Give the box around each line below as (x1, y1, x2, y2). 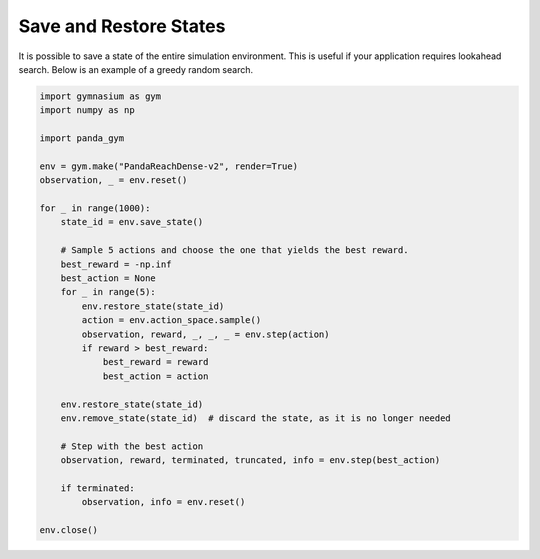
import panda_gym (39, 133, 125, 144)
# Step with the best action (60, 440, 204, 452)
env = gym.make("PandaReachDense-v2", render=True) (39, 160, 299, 172)
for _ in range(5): (60, 286, 157, 298)
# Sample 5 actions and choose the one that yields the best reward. (60, 245, 409, 256)
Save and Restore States (18, 15, 226, 37)
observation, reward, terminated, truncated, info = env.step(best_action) (60, 455, 441, 466)
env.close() (39, 525, 99, 536)
